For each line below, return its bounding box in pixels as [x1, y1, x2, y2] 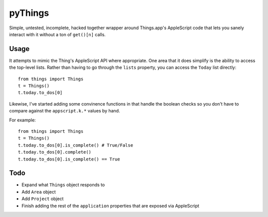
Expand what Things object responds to [21, 182, 105, 188]
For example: [9, 117, 36, 123]
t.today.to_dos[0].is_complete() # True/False [18, 142, 134, 148]
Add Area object [21, 189, 56, 195]
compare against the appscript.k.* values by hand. [9, 108, 120, 114]
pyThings [9, 7, 49, 18]
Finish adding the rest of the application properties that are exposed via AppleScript [21, 203, 200, 209]
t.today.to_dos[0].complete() [18, 149, 92, 155]
